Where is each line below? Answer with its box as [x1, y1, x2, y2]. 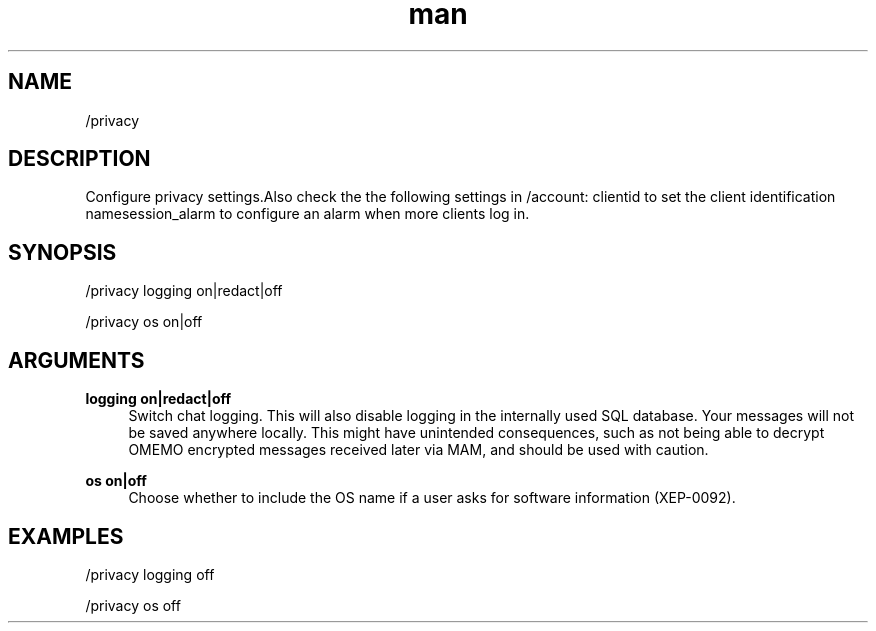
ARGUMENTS [8, 347, 145, 373]
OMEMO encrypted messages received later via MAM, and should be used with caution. [128, 441, 709, 459]
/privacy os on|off [85, 313, 203, 331]
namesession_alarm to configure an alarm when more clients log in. [85, 205, 530, 223]
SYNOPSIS [8, 239, 117, 265]
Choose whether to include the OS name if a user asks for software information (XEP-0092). [128, 489, 736, 507]
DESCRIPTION [8, 146, 151, 172]
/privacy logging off [85, 565, 215, 583]
